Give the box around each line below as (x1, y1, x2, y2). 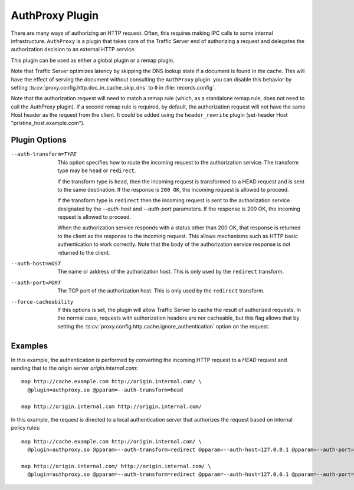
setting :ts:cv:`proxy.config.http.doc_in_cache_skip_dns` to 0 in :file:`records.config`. (11, 84, 216, 91)
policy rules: (11, 425, 41, 432)
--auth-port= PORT (11, 279, 61, 286)
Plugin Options (11, 135, 67, 145)
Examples (11, 341, 48, 351)
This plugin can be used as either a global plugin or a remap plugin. (11, 57, 175, 64)
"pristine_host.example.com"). (11, 120, 85, 127)
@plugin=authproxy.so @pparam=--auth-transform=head (27, 386, 183, 393)
